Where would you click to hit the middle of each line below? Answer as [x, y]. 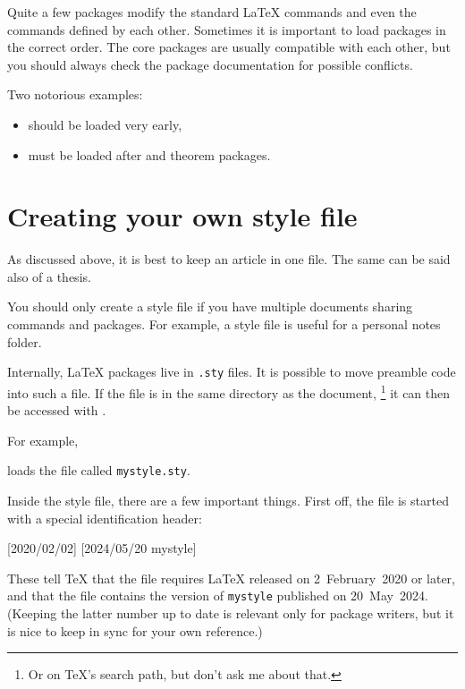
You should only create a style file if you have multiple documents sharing [210, 306]
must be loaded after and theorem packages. [149, 154]
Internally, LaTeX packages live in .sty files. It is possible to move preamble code [232, 372]
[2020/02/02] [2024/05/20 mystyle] [102, 548]
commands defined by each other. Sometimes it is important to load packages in [227, 29]
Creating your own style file [182, 216]
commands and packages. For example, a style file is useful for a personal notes [224, 324]
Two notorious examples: [75, 94]
